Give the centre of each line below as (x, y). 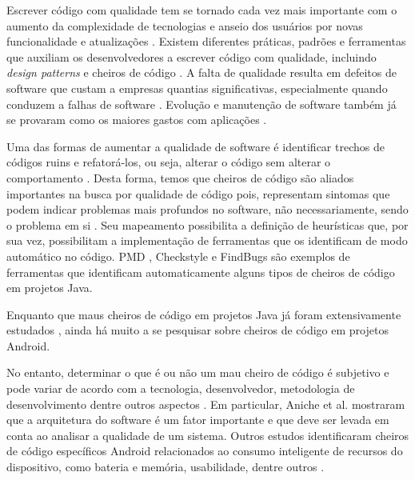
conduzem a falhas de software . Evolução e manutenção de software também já (202, 104)
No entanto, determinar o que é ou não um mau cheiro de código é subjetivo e (198, 372)
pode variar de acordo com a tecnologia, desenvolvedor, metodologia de (181, 388)
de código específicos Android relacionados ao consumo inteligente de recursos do (205, 451)
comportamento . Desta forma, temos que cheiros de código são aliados (180, 177)
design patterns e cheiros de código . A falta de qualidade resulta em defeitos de (202, 72)
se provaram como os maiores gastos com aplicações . (137, 120)
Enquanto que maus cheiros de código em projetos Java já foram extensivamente (204, 314)
